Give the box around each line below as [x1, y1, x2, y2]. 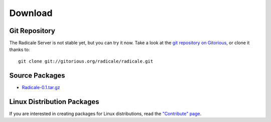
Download [9, 7, 53, 18]
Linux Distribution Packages [9, 97, 99, 106]
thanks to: [9, 46, 30, 52]
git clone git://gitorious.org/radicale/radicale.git [18, 58, 153, 64]
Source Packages [9, 71, 65, 79]
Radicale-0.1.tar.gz [22, 84, 60, 90]
